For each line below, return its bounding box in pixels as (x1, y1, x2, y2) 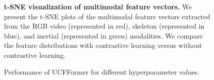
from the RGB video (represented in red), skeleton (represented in (4, 21, 205, 31)
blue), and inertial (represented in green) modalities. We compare (4, 30, 203, 40)
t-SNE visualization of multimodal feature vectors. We (4, 1, 192, 11)
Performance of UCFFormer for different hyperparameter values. (4, 66, 200, 77)
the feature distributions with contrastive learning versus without (4, 40, 202, 50)
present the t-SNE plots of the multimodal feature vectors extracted (4, 11, 211, 21)
